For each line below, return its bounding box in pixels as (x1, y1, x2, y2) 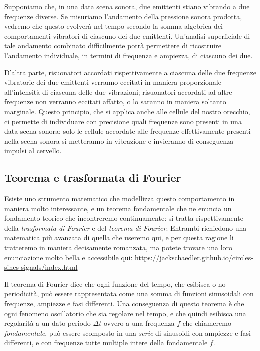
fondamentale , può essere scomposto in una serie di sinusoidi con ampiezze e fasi (4, 327, 251, 338)
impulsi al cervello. (4, 145, 62, 156)
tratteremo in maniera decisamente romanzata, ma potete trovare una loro (4, 242, 233, 253)
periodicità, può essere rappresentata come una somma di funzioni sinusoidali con (4, 288, 254, 299)
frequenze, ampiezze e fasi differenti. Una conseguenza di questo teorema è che (4, 298, 244, 309)
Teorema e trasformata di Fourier (4, 170, 181, 185)
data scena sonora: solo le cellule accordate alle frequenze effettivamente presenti (4, 126, 251, 136)
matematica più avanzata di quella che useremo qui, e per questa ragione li (4, 232, 234, 243)
